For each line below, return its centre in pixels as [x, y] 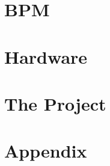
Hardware [46, 56]
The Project [55, 103]
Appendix [46, 151]
